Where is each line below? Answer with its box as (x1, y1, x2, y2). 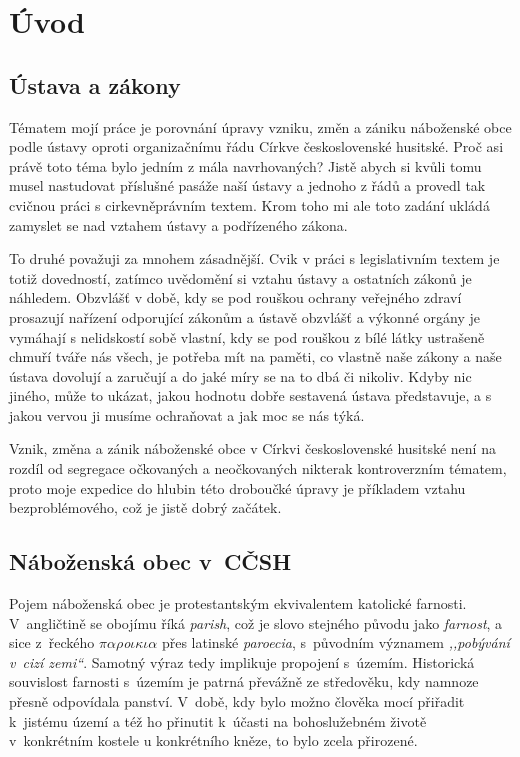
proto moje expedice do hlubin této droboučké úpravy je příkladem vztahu (9, 477, 466, 498)
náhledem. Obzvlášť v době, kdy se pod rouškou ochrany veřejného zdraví (9, 287, 462, 308)
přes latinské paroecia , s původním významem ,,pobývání (161, 632, 510, 653)
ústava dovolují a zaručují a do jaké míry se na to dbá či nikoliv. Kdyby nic (9, 365, 472, 386)
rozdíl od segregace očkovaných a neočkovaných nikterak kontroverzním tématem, (9, 458, 507, 479)
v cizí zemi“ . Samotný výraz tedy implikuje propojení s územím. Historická (9, 651, 475, 672)
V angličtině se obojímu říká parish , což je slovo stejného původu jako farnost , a (9, 612, 503, 633)
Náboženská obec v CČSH (9, 546, 292, 577)
